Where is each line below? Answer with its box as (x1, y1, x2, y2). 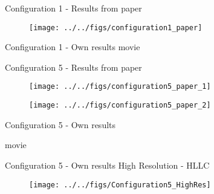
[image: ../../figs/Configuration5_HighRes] (29, 180, 211, 189)
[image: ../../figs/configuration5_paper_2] (29, 101, 211, 110)
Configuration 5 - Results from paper (5, 60, 142, 73)
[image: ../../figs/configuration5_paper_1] (29, 82, 211, 91)
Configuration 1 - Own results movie (5, 40, 140, 53)
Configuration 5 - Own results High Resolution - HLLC (5, 158, 210, 171)
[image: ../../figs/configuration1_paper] (29, 23, 203, 32)
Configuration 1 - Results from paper (5, 2, 142, 14)
